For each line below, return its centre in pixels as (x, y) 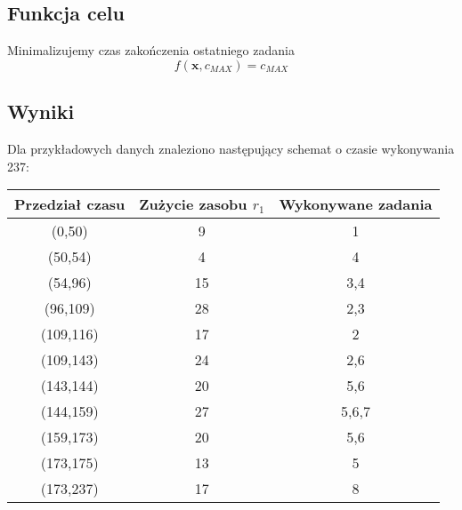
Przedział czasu (70, 204)
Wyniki (41, 112)
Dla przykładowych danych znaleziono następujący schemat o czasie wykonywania (231, 148)
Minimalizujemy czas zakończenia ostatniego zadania (151, 50)
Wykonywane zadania (356, 204)
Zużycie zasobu (193, 204)
